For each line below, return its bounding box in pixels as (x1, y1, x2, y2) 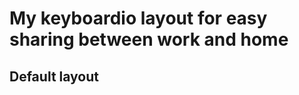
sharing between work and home (9, 28, 289, 51)
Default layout (9, 68, 99, 85)
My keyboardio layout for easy (9, 7, 268, 30)
